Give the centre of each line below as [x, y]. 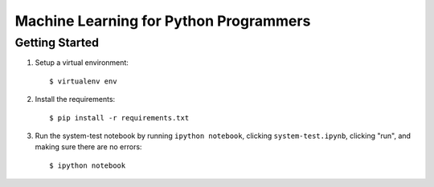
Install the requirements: [75, 100]
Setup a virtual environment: [82, 63]
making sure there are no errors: [88, 147]
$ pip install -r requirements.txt [119, 118]
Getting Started [57, 43]
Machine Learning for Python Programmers [163, 21]
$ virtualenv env [83, 81]
